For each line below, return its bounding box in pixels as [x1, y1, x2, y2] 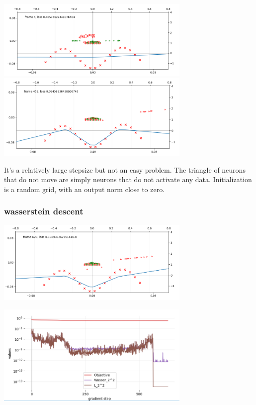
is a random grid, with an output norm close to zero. [4, 184, 165, 194]
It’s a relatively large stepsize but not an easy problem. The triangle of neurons [4, 164, 246, 175]
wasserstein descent [4, 205, 84, 217]
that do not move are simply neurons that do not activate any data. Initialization [4, 174, 252, 185]
